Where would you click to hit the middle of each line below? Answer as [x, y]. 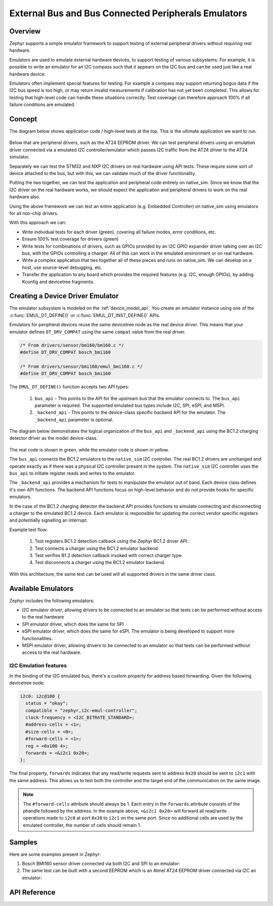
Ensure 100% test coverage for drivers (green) [70, 239]
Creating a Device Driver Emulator [64, 296]
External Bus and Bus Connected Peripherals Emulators [128, 13]
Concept [23, 119]
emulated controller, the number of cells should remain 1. [82, 825]
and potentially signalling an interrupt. [49, 520]
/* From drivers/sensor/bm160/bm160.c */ [72, 345]
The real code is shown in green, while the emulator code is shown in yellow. [89, 449]
